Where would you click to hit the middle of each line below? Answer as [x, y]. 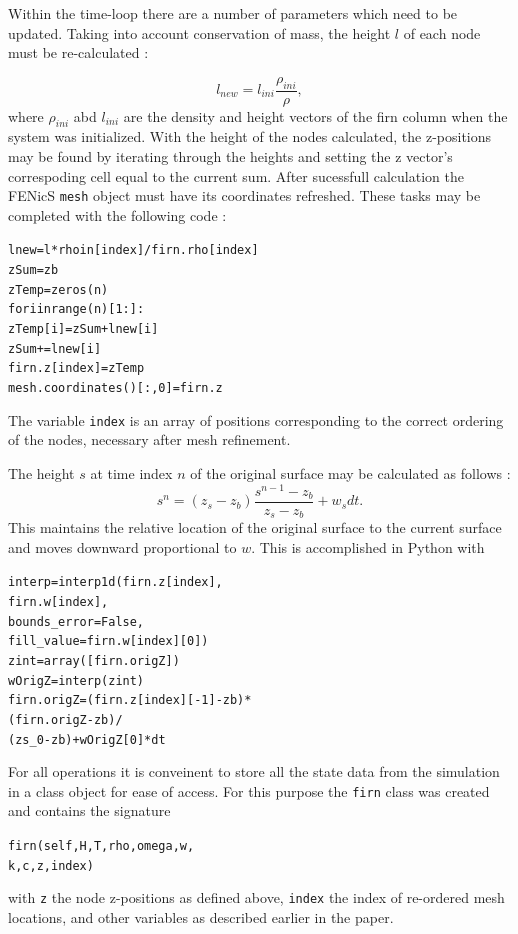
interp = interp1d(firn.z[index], [115, 582]
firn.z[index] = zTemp [76, 368]
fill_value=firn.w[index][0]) [108, 641]
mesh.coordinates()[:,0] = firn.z [115, 388]
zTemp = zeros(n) [58, 289]
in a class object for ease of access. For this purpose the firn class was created [249, 790]
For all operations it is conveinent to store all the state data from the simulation [254, 771]
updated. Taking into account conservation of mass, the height [199, 32]
